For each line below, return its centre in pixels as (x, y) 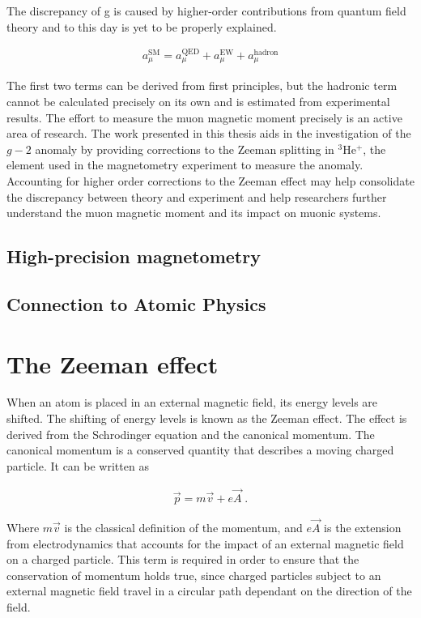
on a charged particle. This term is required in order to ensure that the (183, 559)
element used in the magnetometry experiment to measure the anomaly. (185, 165)
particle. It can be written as (78, 465)
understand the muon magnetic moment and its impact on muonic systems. (194, 213)
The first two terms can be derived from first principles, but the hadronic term (202, 85)
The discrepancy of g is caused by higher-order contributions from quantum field (206, 11)
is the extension (363, 527)
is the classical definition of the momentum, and (183, 527)
